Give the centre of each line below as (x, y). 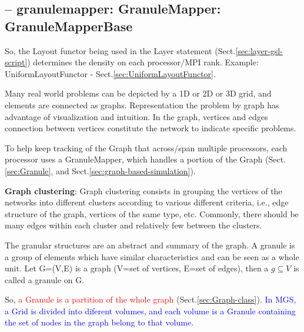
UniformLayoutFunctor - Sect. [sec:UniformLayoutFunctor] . (110, 73)
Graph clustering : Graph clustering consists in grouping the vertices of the (143, 190)
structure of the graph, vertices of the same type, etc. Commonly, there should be (152, 213)
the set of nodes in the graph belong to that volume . (99, 322)
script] (16, 62)
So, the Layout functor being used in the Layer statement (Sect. (120, 50)
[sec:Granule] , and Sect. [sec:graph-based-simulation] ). (100, 170)
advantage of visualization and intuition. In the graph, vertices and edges (136, 116)
